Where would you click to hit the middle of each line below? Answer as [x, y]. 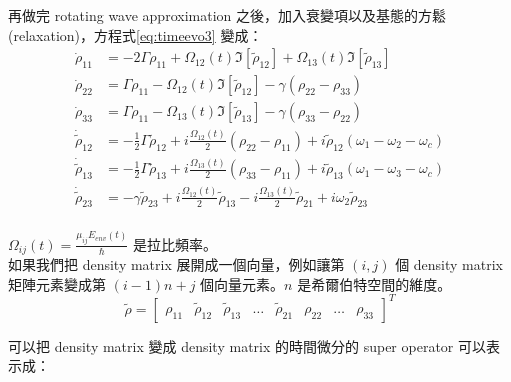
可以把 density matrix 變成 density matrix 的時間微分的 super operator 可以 [247, 345]
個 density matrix [449, 264]
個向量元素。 [242, 283]
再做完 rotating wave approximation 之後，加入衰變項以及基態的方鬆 [227, 15]
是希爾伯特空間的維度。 [374, 283]
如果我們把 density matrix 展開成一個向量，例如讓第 [176, 264]
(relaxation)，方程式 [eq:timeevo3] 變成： [135, 34]
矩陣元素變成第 [57, 283]
